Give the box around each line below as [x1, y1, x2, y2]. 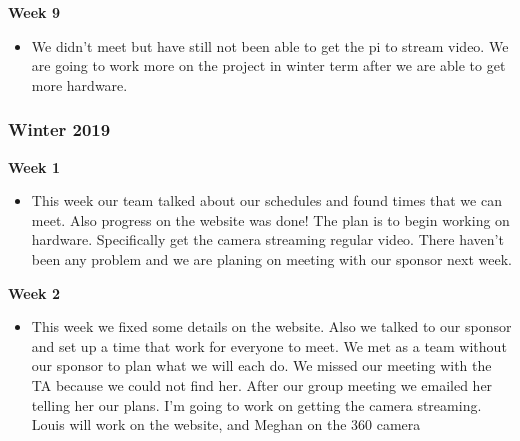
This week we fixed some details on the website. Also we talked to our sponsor [31, 316, 512, 337]
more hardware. [31, 74, 128, 95]
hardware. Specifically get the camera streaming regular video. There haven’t [31, 229, 504, 250]
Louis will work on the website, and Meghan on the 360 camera [31, 414, 421, 435]
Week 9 [8, 2, 60, 22]
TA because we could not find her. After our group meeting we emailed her [31, 374, 493, 395]
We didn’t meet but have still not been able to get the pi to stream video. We [31, 35, 509, 56]
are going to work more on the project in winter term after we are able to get [31, 55, 506, 76]
